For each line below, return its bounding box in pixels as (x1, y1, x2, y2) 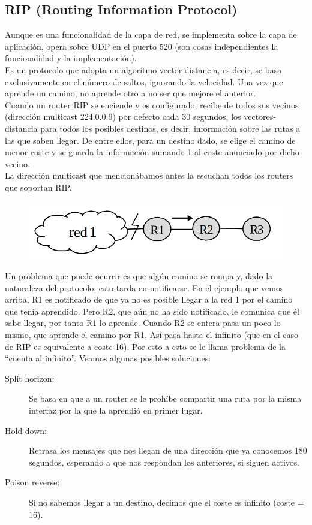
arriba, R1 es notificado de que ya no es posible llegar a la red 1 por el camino (5, 293, 293, 306)
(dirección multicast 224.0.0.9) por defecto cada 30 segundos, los (5, 110, 241, 123)
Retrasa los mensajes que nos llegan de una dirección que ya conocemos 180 (29, 444, 307, 457)
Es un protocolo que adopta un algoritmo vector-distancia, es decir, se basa (5, 63, 282, 76)
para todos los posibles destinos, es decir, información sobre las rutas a (40, 122, 301, 134)
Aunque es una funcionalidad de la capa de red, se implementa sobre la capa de (5, 28, 297, 41)
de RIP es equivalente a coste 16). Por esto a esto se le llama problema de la (5, 340, 286, 352)
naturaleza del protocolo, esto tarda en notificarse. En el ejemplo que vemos (5, 281, 284, 294)
